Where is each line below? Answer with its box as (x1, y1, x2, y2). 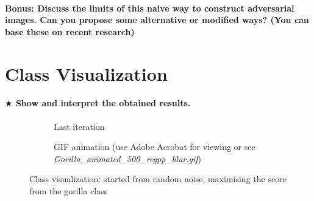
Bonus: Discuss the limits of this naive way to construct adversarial (5, 1, 294, 14)
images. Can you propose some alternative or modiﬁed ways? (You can (5, 13, 309, 26)
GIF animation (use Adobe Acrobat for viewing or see (54, 140, 255, 153)
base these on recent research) (5, 25, 135, 38)
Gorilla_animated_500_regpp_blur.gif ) (54, 152, 202, 165)
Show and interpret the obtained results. (15, 97, 191, 109)
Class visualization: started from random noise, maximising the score (29, 172, 287, 185)
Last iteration (54, 120, 105, 132)
